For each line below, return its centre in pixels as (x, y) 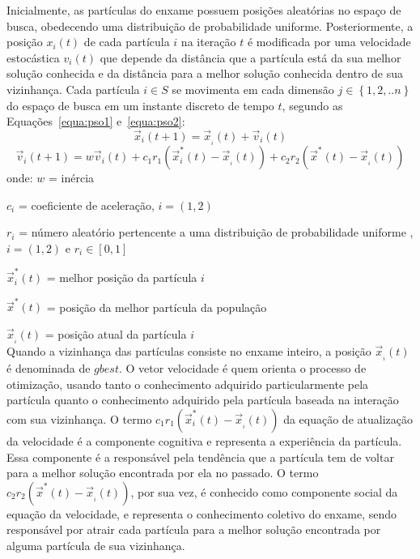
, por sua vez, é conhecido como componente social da (264, 491)
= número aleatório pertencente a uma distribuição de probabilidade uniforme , (216, 232)
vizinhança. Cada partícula (73, 89)
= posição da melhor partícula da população (157, 307)
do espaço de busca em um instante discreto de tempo (140, 105)
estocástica (33, 57)
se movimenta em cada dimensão (253, 89)
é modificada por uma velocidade (329, 42)
